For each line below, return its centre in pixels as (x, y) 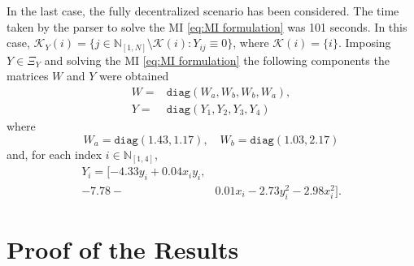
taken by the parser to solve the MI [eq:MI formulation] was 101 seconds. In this (207, 26)
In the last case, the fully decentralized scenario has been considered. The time (203, 11)
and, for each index (54, 154)
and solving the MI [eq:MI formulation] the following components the (217, 60)
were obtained (134, 76)
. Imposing (364, 43)
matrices (28, 76)
